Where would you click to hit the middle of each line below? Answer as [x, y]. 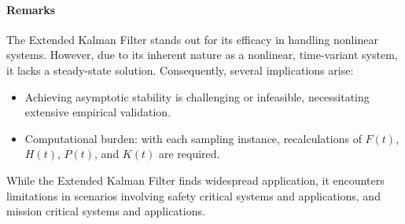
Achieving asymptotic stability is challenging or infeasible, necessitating [197, 96]
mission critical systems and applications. [106, 211]
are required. [189, 154]
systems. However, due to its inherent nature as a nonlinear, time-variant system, [202, 55]
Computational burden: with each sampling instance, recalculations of [193, 138]
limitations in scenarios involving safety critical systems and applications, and [193, 195]
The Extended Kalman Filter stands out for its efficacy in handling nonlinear [192, 39]
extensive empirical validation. [98, 112]
